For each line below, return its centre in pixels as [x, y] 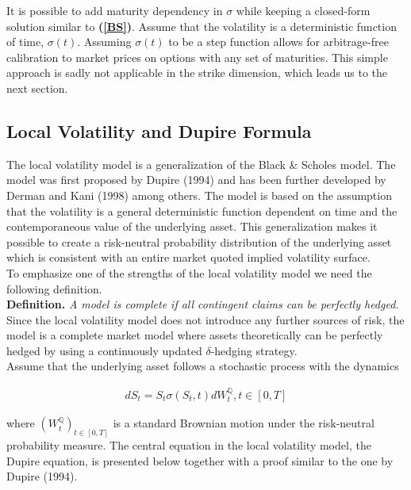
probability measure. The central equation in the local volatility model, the [189, 445]
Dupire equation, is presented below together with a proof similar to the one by [200, 460]
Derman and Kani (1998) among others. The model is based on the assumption [199, 195]
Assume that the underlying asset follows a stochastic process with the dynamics [203, 366]
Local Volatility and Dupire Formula [159, 130]
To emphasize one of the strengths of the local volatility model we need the [189, 272]
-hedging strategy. [254, 350]
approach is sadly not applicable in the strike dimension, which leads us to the [197, 73]
